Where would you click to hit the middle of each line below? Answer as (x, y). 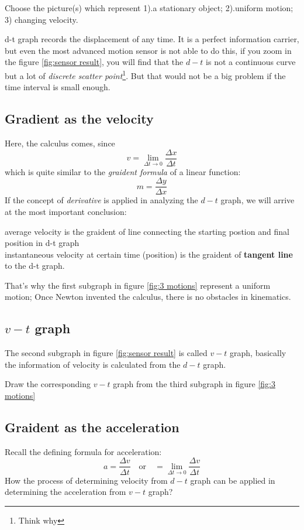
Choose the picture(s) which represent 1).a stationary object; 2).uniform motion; (149, 8)
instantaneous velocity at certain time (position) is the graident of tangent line (149, 254)
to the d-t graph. (35, 266)
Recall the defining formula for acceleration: (83, 451)
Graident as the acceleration (92, 427)
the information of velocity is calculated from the (93, 364)
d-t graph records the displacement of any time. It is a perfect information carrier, (152, 39)
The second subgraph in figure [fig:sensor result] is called (106, 353)
